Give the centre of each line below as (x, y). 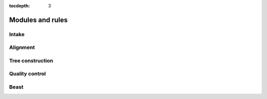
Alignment (22, 48)
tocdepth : (20, 6)
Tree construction (31, 60)
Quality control (27, 74)
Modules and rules (38, 20)
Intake (17, 34)
